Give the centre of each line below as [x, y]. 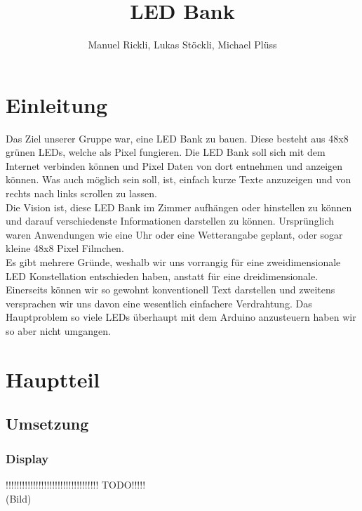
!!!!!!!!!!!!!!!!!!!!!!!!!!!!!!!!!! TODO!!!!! [76, 484]
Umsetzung [47, 424]
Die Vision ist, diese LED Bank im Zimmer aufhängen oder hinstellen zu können [179, 207]
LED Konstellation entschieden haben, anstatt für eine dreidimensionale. [162, 276]
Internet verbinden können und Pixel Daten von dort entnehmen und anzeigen [174, 165]
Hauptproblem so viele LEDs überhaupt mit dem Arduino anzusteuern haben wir [181, 317]
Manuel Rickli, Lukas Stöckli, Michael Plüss [182, 45]
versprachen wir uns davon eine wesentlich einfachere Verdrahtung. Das [159, 303]
